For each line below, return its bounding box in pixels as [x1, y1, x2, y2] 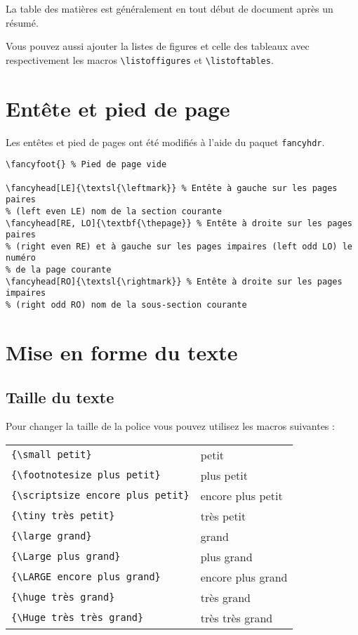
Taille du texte [6, 386, 114, 407]
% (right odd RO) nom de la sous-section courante [6, 300, 247, 310]
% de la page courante [6, 265, 112, 275]
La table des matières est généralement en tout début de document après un [6, 1, 333, 15]
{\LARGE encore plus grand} [11, 571, 161, 583]
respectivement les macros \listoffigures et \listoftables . [6, 52, 274, 67]
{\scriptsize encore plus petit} [11, 490, 190, 502]
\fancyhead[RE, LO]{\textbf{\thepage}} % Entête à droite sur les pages [6, 218, 352, 228]
